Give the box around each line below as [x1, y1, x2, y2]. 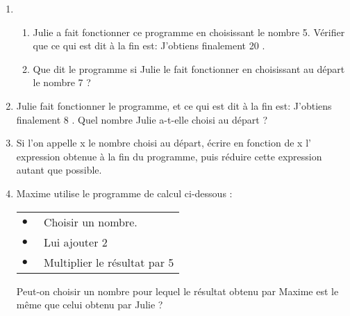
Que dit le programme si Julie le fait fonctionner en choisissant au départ [33, 61, 345, 76]
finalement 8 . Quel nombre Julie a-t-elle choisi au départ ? [16, 112, 268, 126]
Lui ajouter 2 [43, 233, 108, 250]
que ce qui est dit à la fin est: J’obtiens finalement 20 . [33, 38, 265, 53]
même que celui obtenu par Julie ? [16, 297, 163, 312]
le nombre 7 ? [33, 75, 91, 90]
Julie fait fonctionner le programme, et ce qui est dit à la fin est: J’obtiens [16, 98, 332, 113]
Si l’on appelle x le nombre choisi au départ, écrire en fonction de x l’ [16, 135, 311, 150]
